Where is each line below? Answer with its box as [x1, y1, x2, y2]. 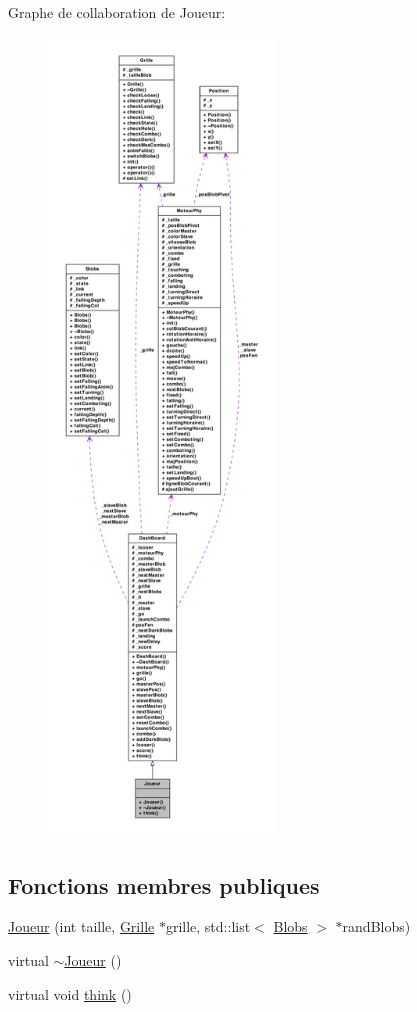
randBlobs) [342, 916, 411, 937]
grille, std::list [165, 916, 251, 937]
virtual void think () [8, 983, 132, 1004]
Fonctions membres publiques [8, 869, 320, 900]
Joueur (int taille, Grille [8, 916, 155, 937]
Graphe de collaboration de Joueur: [8, 2, 226, 22]
